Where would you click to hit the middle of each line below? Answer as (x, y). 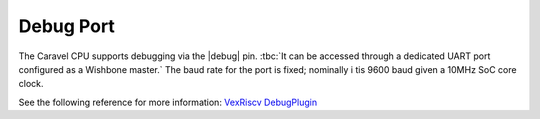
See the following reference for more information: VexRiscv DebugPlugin (168, 102)
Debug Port (66, 26)
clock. (31, 84)
